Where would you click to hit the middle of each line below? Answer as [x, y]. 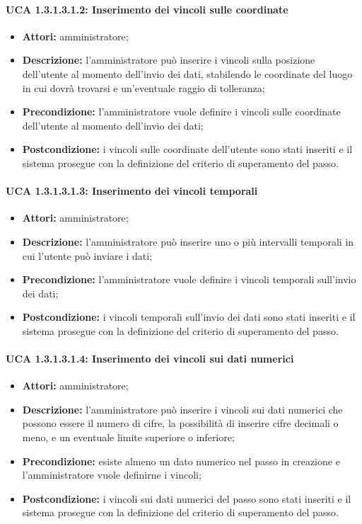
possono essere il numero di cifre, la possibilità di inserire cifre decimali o [180, 423]
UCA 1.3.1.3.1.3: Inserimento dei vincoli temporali [132, 191]
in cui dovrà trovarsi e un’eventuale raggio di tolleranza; [144, 87]
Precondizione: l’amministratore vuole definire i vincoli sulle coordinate [181, 112]
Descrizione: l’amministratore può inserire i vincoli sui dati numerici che [182, 409]
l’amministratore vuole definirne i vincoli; [112, 475]
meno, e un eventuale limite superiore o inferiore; [128, 437]
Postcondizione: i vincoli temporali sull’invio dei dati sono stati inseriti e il [189, 317]
